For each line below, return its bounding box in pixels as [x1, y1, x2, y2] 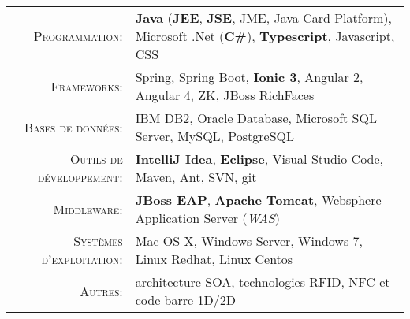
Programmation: [33, 27, 123, 45]
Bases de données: [24, 117, 123, 136]
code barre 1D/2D [135, 291, 236, 309]
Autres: [80, 281, 123, 300]
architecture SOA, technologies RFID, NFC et [135, 273, 390, 291]
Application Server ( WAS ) [135, 209, 281, 227]
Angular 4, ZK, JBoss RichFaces [135, 86, 315, 104]
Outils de [69, 150, 123, 168]
